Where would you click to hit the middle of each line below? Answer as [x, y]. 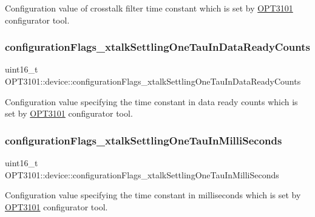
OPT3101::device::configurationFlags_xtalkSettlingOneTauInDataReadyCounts [153, 81]
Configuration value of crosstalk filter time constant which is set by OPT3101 [149, 8]
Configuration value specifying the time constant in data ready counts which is [151, 101]
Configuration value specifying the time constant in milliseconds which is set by [153, 195]
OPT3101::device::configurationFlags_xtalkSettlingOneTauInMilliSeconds [142, 174]
